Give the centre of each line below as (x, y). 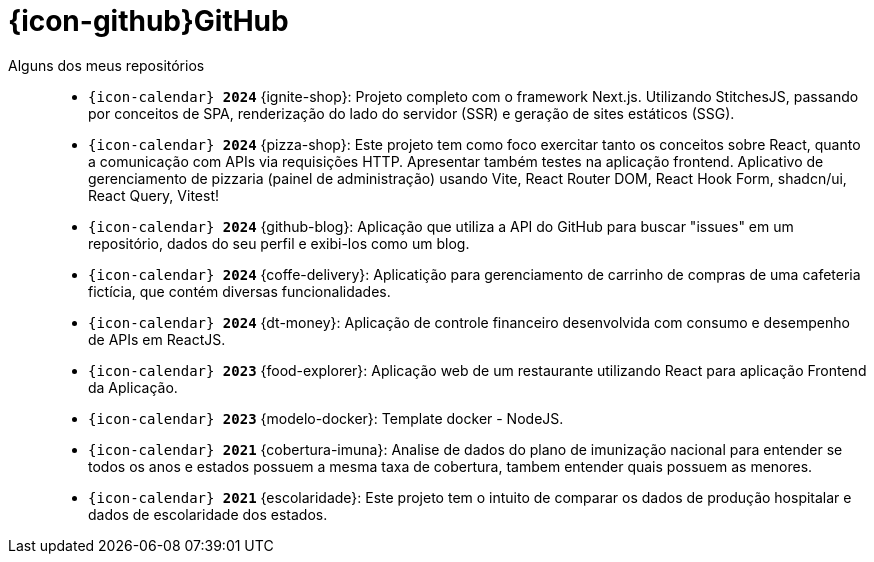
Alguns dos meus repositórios (106, 65)
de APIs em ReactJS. (157, 339)
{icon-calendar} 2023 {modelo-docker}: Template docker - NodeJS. (326, 418)
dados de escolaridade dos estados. (208, 514)
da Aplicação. (133, 387)
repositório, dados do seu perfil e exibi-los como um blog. (279, 243)
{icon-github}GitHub (148, 21)
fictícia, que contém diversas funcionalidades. (239, 291)
